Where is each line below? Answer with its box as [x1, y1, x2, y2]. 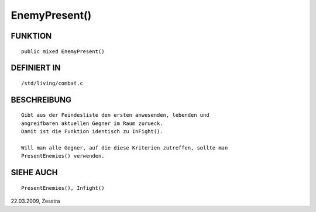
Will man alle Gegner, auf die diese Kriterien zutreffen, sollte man [21, 144, 228, 151]
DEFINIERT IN [11, 63, 61, 73]
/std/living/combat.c [21, 79, 83, 86]
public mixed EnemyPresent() [21, 48, 105, 55]
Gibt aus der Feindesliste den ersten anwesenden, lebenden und [21, 112, 210, 119]
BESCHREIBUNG [11, 95, 72, 105]
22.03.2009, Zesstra [11, 197, 60, 204]
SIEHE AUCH [11, 168, 58, 178]
